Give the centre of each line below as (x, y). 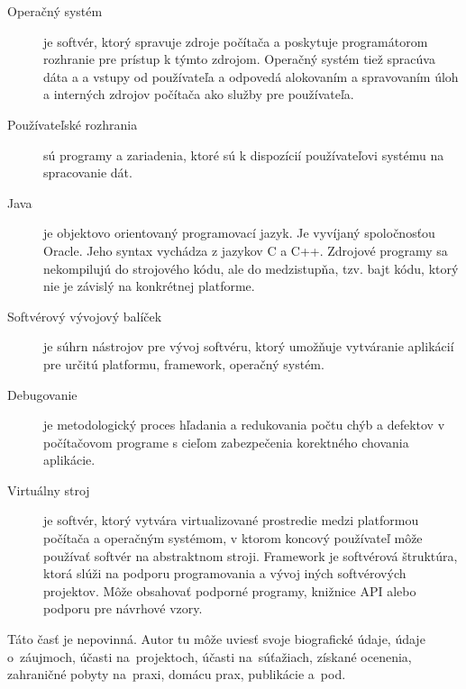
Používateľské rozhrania (73, 124)
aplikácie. (69, 460)
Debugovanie (42, 394)
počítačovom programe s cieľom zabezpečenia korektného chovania (226, 442)
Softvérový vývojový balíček (85, 316)
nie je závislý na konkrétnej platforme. (149, 286)
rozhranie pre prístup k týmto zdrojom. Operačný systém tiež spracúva (239, 59)
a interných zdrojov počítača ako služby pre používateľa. (199, 94)
